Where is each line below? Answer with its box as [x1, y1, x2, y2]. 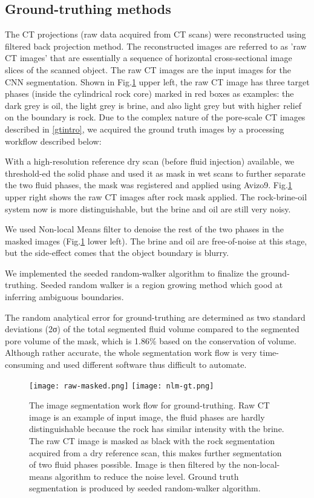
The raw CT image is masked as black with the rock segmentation [29, 434, 275, 447]
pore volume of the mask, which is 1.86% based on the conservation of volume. [5, 334, 296, 347]
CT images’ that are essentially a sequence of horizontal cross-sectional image [5, 51, 292, 64]
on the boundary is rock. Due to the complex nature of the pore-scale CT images [5, 111, 306, 123]
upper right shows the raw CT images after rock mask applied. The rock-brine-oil [5, 190, 307, 203]
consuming [5, 358, 44, 371]
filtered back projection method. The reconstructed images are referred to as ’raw [5, 39, 307, 52]
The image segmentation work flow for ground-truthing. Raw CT [29, 399, 270, 411]
